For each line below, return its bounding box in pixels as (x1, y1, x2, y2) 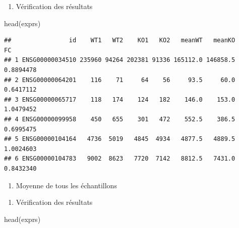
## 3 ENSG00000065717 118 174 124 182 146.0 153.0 (4, 96, 235, 103)
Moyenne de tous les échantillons (16, 180, 117, 190)
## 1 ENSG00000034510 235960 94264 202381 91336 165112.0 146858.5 (4, 56, 235, 64)
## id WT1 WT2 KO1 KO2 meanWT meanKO (4, 37, 235, 44)
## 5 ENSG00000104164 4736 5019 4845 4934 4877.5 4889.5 (4, 135, 235, 143)
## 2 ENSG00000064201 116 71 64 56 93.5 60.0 (4, 76, 235, 84)
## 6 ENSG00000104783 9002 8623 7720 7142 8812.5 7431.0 (4, 155, 235, 163)
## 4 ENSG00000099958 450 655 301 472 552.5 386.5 (4, 115, 235, 123)
